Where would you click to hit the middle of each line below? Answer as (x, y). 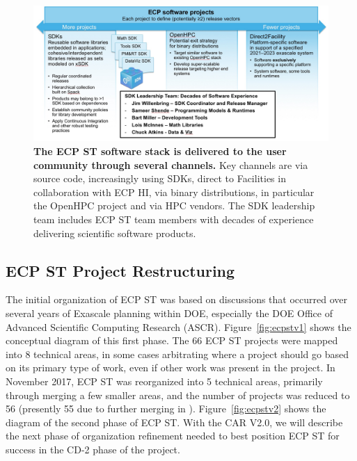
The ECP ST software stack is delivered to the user (160, 151)
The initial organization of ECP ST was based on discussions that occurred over (177, 299)
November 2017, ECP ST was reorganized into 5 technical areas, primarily (164, 381)
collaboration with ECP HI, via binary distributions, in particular (174, 192)
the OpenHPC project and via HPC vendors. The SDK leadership (174, 205)
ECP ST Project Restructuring (120, 270)
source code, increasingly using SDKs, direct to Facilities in (160, 178)
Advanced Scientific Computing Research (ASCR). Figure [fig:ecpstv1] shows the (178, 326)
